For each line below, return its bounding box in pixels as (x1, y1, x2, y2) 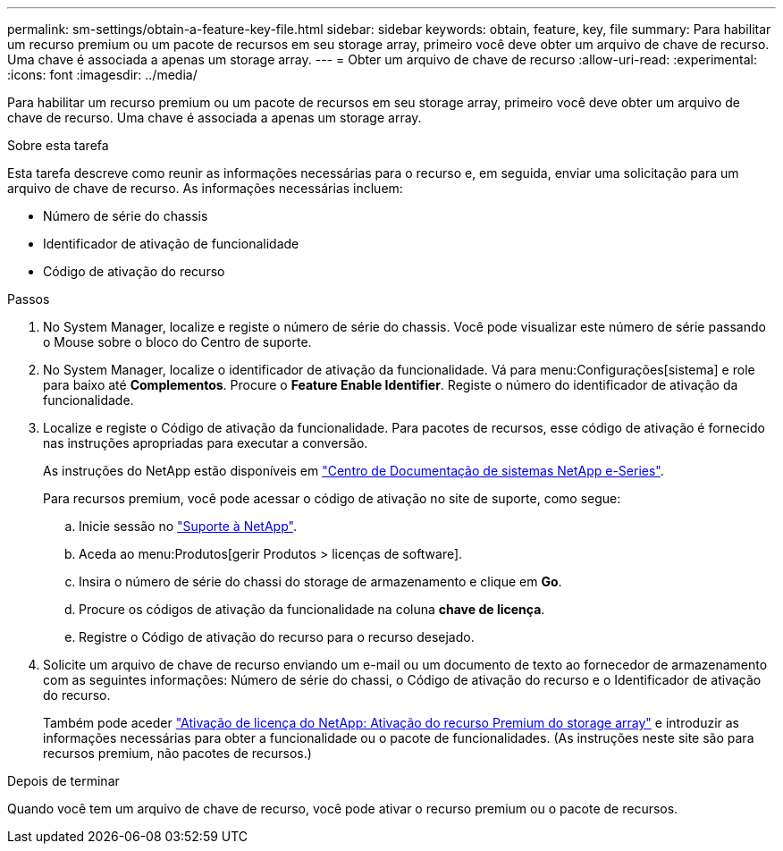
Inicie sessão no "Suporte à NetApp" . (79, 518, 297, 534)
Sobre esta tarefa (7, 138, 109, 153)
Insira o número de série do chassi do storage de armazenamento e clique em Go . (79, 574, 562, 589)
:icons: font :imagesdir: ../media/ (7, 67, 198, 82)
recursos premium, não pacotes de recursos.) (43, 746, 312, 761)
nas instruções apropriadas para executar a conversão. (43, 435, 368, 451)
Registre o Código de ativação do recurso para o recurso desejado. (79, 629, 475, 645)
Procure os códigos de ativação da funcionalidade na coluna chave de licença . (79, 602, 545, 617)
